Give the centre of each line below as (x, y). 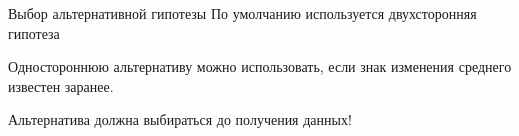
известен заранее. (61, 85)
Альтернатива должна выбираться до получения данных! (180, 119)
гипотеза (34, 32)
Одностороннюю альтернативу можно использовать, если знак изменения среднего (260, 66)
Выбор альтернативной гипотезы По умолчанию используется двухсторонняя (242, 13)
